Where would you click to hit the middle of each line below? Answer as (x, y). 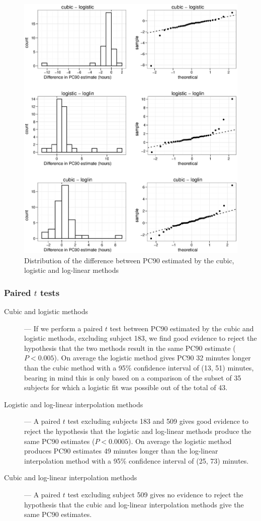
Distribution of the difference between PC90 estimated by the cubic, (129, 260)
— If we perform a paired (64, 328)
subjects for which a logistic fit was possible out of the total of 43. (126, 387)
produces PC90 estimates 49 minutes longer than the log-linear (121, 451)
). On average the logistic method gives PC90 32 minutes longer (152, 358)
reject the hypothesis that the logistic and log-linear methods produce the (138, 431)
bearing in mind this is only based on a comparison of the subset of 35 (133, 377)
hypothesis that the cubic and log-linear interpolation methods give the (134, 504)
